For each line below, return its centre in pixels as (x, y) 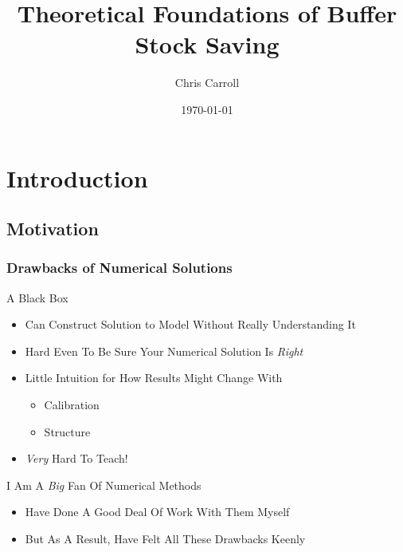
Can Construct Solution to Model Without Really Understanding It (190, 324)
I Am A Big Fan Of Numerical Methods (104, 485)
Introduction (77, 177)
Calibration (72, 405)
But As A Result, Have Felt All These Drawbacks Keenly (165, 539)
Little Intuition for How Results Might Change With (154, 378)
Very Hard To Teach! (76, 458)
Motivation (53, 229)
